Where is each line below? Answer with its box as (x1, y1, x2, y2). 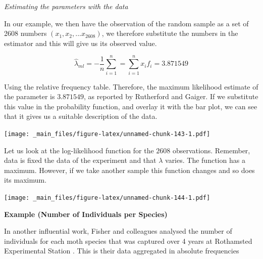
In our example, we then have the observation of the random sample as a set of (4, 18, 249, 28)
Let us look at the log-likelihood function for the (4, 145, 154, 155)
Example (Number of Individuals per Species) (4, 208, 168, 219)
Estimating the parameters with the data (4, 1, 128, 11)
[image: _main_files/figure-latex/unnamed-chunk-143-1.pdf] (4, 130, 211, 138)
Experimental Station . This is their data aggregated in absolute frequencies (4, 245, 239, 256)
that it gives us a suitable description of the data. (4, 111, 157, 121)
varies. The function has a (165, 155, 245, 165)
